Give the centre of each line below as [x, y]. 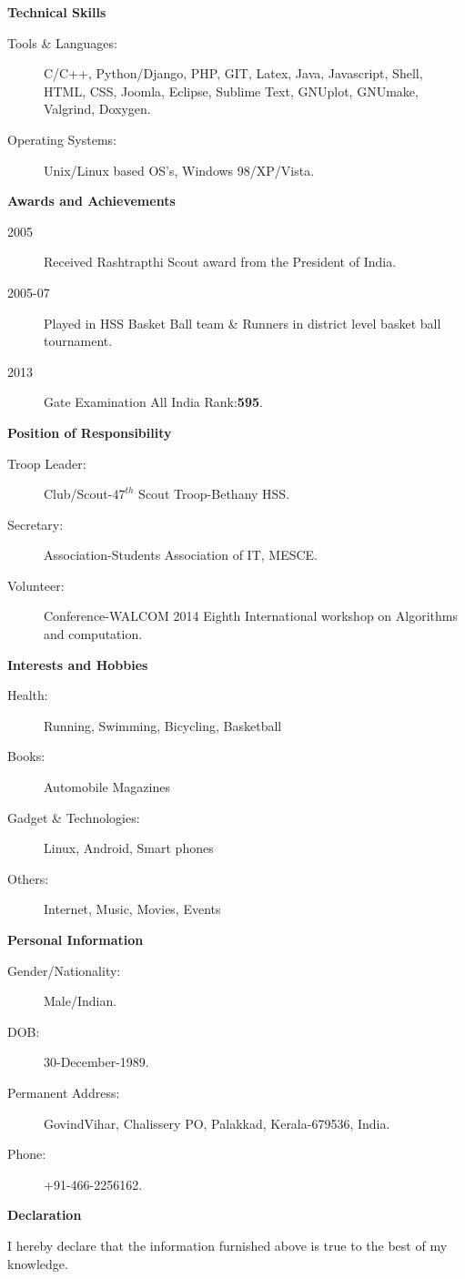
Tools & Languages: [62, 42]
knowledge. [38, 1263]
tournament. [78, 341]
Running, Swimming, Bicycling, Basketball [163, 725]
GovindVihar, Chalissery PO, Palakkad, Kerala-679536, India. [217, 1123]
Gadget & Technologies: [74, 817]
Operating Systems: [62, 139]
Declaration [45, 1215]
